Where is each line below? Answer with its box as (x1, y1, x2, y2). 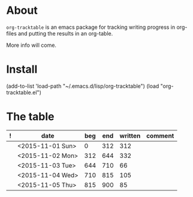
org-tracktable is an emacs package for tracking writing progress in (6, 23, 176, 31)
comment (146, 132, 174, 140)
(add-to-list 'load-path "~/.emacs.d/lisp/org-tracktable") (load (6, 82, 159, 89)
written (119, 132, 141, 140)
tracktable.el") (6, 88, 42, 96)
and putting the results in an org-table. (17, 29, 113, 37)
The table (6, 110, 55, 124)
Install (6, 62, 38, 76)
